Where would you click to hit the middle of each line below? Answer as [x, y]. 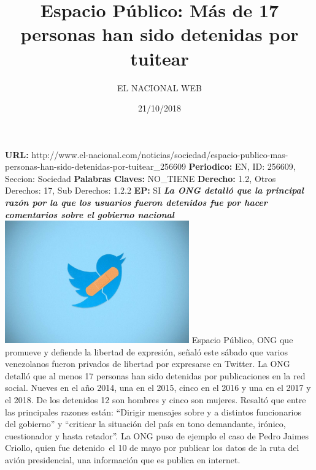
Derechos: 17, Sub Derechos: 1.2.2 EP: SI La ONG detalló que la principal [155, 190]
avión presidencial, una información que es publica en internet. [123, 459]
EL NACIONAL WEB [160, 87]
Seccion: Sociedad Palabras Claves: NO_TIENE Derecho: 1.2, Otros [141, 178]
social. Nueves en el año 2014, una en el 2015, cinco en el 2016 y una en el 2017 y [158, 388]
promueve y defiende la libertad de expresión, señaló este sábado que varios [146, 351]
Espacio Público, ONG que [242, 340]
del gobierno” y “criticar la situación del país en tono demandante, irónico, [145, 424]
